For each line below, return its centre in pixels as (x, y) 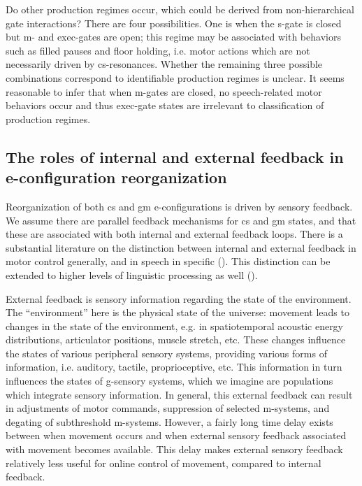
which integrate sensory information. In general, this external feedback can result (179, 394)
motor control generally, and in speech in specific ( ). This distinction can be (168, 261)
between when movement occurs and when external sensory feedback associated (176, 435)
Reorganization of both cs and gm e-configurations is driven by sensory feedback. (179, 206)
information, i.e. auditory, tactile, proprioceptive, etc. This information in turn (174, 367)
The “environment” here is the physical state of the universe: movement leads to (178, 312)
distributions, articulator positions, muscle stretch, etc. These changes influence (176, 340)
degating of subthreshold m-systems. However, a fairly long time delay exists (169, 421)
